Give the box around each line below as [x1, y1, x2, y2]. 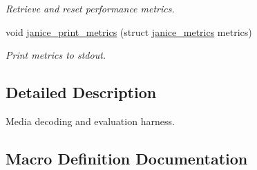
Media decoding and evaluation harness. [6, 113, 175, 128]
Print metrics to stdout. [6, 48, 106, 62]
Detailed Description [6, 82, 157, 103]
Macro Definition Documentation [6, 147, 248, 169]
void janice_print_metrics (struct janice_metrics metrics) [6, 24, 252, 39]
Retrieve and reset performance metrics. [6, 1, 175, 15]
